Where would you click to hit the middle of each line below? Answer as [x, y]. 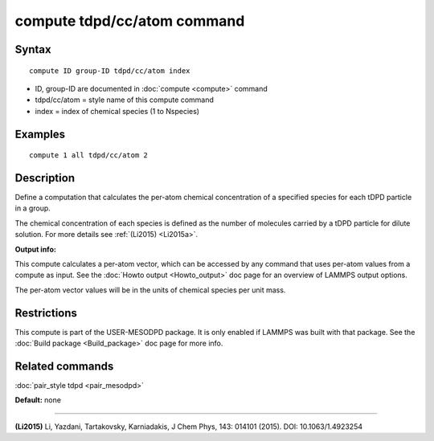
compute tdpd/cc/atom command [130, 21]
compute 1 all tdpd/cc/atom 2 [89, 155]
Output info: [35, 249]
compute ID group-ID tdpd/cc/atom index [110, 71]
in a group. [33, 208]
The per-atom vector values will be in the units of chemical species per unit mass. [150, 290]
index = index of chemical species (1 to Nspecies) [117, 111]
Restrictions [46, 313]
